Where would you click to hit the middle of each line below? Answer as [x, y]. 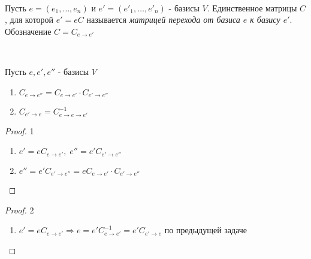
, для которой [29, 19]
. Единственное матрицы [252, 7]
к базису [265, 19]
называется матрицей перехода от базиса [163, 19]
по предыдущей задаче [206, 230]
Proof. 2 [19, 210]
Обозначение [28, 31]
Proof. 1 [19, 130]
